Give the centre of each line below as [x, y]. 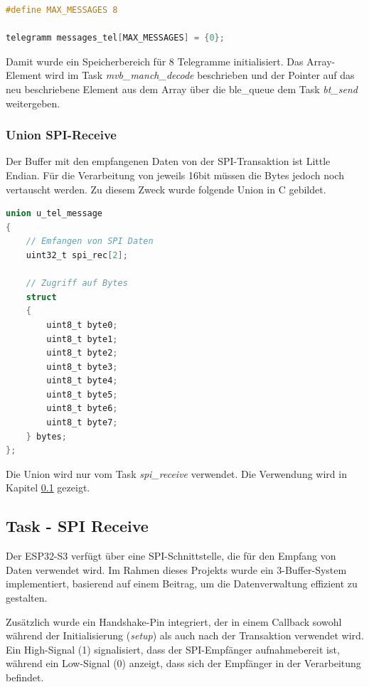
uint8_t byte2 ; [82, 353]
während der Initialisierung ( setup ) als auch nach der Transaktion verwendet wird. [185, 635]
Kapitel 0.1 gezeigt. [48, 488]
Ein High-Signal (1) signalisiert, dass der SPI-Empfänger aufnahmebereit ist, [173, 649]
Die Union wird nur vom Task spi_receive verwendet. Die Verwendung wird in [176, 473]
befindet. [25, 677]
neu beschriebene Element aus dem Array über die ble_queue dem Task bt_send [182, 89]
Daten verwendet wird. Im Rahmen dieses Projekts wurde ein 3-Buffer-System [176, 569]
